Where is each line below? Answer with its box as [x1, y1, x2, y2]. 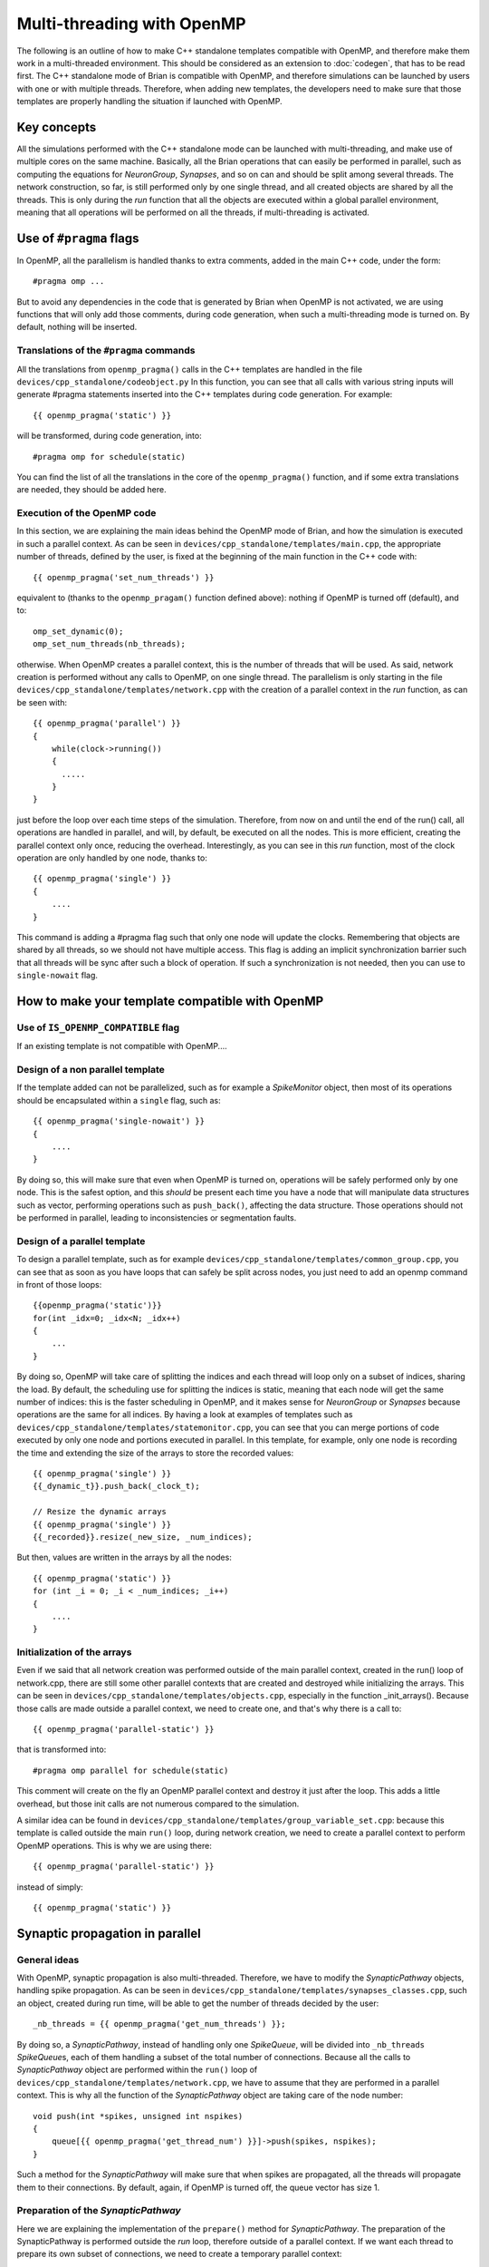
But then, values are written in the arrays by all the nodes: [16, 1552, 233, 1563]
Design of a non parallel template [16, 1064, 165, 1076]
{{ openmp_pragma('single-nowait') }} [33, 1116, 206, 1126]
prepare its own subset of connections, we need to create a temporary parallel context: [16, 2249, 342, 2260]
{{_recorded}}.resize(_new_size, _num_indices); [33, 1532, 253, 1542]
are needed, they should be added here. [16, 484, 167, 495]
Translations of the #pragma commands [16, 345, 196, 357]
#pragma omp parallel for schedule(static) [33, 1765, 229, 1776]
